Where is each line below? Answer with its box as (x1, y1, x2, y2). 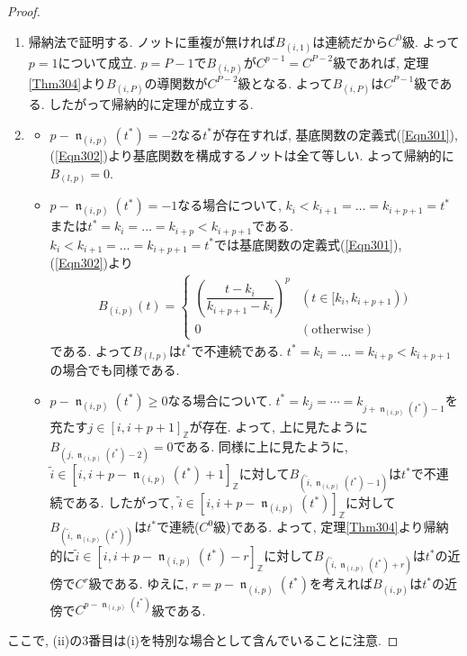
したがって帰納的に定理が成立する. (49, 95, 254, 114)
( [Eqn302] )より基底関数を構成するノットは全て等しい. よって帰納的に (49, 145, 454, 164)
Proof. (7, 2, 40, 20)
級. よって (402, 32, 460, 50)
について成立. (58, 52, 137, 71)
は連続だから (312, 32, 389, 50)
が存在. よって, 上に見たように (189, 417, 368, 436)
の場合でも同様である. (49, 360, 180, 379)
